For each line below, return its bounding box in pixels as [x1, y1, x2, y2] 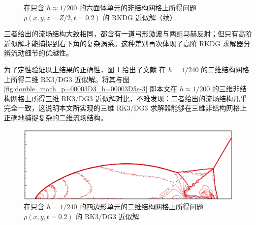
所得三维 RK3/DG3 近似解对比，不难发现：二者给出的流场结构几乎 [31, 93, 247, 103]
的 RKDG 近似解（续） [102, 12, 177, 22]
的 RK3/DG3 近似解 [75, 211, 139, 221]
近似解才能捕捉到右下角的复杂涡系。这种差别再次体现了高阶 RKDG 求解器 [4, 38, 244, 48]
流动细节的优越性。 [10, 48, 73, 58]
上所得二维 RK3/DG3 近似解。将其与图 [4, 74, 130, 84]
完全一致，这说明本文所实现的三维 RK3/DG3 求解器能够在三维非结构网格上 [4, 103, 247, 113]
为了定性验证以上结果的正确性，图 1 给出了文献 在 [4, 64, 166, 74]
